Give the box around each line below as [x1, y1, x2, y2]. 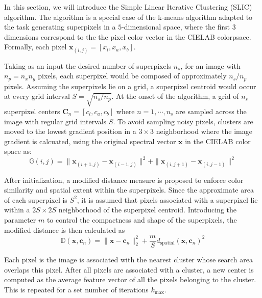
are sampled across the [176, 105, 247, 116]
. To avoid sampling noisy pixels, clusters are [113, 116, 253, 126]
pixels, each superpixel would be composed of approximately [38, 70, 227, 81]
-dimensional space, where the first [122, 21, 230, 32]
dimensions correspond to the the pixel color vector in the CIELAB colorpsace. [4, 31, 251, 42]
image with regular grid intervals [4, 116, 107, 126]
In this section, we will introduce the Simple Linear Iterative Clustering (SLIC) [4, 2, 252, 12]
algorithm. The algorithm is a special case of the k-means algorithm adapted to [4, 11, 253, 22]
